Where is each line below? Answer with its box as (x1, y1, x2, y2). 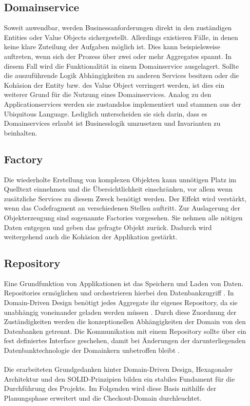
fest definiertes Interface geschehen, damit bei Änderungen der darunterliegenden (4, 335, 246, 346)
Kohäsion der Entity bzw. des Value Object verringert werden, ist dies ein (4, 79, 225, 90)
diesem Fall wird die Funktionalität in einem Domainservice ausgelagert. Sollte (4, 60, 239, 71)
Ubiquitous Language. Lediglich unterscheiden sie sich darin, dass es (4, 108, 208, 118)
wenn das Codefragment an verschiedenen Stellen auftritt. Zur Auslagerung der (4, 203, 241, 213)
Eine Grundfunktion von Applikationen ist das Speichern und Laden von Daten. (4, 278, 244, 288)
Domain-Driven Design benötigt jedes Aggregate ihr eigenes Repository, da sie (4, 297, 238, 308)
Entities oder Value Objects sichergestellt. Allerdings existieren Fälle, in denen (4, 32, 238, 42)
